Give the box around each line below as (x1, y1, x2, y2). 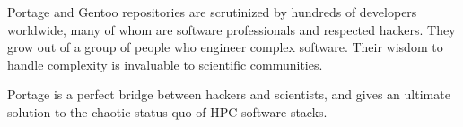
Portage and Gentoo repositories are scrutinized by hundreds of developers (7, 3, 417, 21)
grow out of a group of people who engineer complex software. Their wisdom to (7, 38, 443, 56)
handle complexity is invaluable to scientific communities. (7, 55, 323, 73)
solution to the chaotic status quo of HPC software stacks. (7, 102, 328, 121)
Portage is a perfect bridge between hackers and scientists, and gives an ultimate (7, 85, 450, 104)
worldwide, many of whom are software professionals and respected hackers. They (7, 20, 456, 38)
